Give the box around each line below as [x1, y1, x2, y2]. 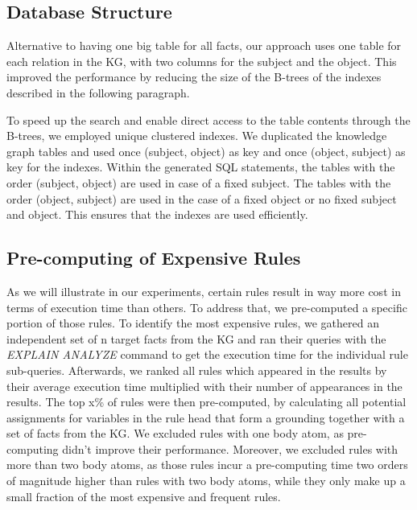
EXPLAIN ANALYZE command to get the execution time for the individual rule [6, 346, 408, 363]
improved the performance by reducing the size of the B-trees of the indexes [6, 68, 382, 85]
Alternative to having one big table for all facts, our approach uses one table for [6, 37, 402, 54]
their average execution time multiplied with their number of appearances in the [6, 377, 403, 394]
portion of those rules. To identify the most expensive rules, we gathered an [6, 315, 379, 331]
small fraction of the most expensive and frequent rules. [6, 487, 281, 504]
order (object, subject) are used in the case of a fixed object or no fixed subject [6, 190, 397, 207]
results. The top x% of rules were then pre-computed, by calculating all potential [6, 393, 407, 410]
